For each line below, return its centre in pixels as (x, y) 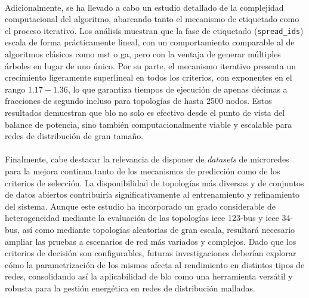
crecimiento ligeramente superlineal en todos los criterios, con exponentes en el (149, 77)
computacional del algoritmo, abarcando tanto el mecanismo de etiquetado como (152, 19)
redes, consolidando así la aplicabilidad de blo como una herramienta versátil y (149, 276)
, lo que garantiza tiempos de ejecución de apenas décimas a (177, 89)
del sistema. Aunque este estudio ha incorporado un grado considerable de (140, 206)
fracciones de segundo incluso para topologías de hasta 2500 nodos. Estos (138, 101)
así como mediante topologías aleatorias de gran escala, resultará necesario (159, 229)
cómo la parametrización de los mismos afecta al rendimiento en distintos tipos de (155, 264)
